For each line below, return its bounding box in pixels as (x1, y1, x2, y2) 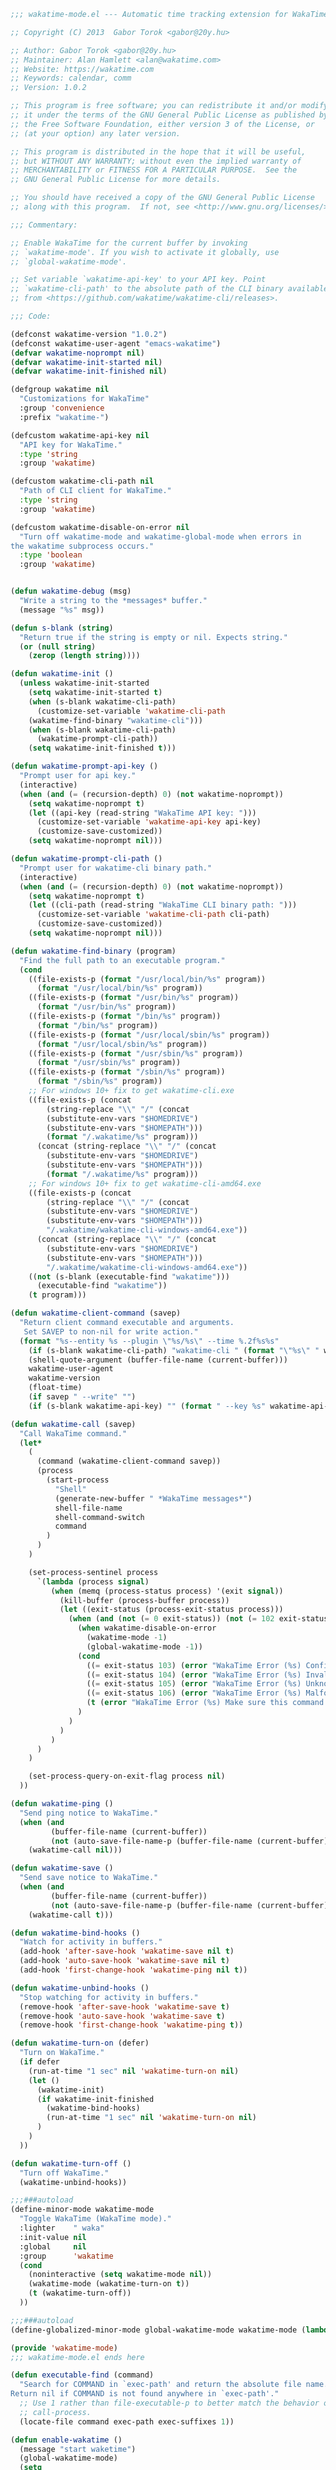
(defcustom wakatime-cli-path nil (10, 476, 155, 487)
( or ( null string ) (19, 641, 97, 652)
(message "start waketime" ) (19, 2444, 137, 2454)
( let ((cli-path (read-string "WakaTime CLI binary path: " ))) (28, 900, 298, 910)
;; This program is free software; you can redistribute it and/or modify (10, 101, 329, 111)
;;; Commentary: (10, 220, 78, 230)
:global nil (19, 2241, 87, 2252)
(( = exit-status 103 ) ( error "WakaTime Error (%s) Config (86, 1660, 333, 1670)
